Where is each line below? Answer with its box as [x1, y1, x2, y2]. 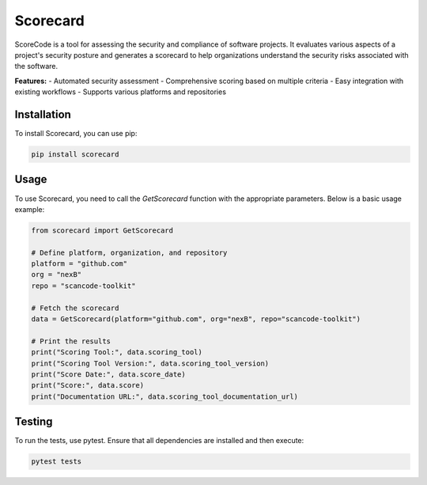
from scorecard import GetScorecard [31, 225, 174, 235]
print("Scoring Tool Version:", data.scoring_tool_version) [31, 358, 270, 368]
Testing [14, 415, 53, 429]
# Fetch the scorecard [31, 303, 119, 313]
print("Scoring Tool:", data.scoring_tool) [31, 348, 203, 357]
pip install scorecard [31, 150, 119, 158]
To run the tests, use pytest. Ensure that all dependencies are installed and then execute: [14, 436, 304, 445]
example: [14, 204, 45, 214]
